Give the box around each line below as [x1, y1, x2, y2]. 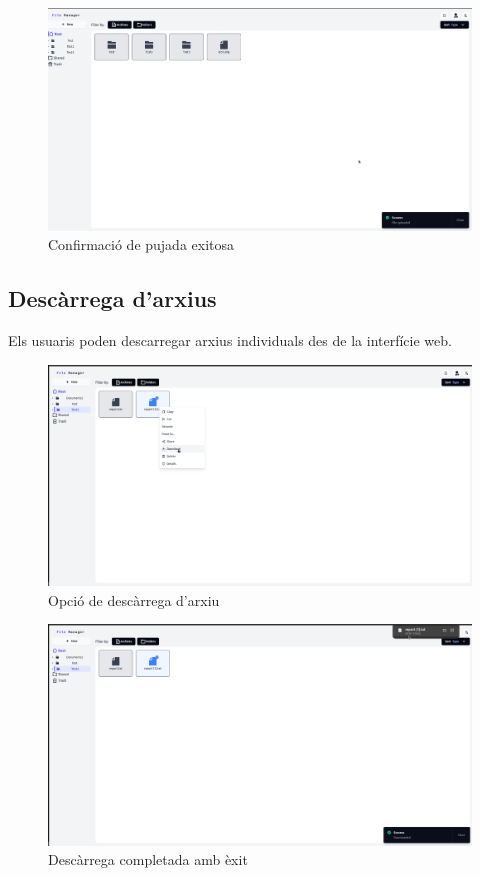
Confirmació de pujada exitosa [48, 234, 235, 255]
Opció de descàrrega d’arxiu [48, 589, 220, 610]
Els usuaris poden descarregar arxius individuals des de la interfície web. [8, 329, 452, 350]
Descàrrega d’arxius [8, 283, 217, 314]
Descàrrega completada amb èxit [48, 849, 248, 870]
